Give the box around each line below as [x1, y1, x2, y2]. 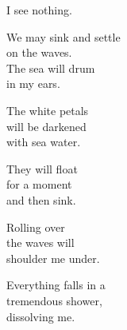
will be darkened [6, 117, 87, 134]
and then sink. [6, 191, 76, 208]
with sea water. [6, 133, 81, 150]
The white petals [6, 101, 89, 118]
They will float [6, 160, 78, 177]
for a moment [6, 176, 72, 193]
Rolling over [6, 218, 65, 235]
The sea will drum [6, 59, 95, 76]
